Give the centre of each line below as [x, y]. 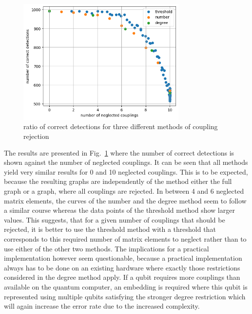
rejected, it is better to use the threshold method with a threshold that [110, 229]
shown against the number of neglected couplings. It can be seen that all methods [126, 162]
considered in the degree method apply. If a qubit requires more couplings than [122, 277]
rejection [36, 136]
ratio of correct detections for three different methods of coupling [121, 126]
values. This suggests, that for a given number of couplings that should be [115, 219]
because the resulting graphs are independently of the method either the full [118, 181]
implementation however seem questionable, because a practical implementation [123, 258]
